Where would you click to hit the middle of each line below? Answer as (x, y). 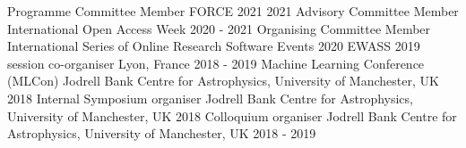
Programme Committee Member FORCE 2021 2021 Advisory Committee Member (233, 11)
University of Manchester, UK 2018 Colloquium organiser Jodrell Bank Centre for (232, 115)
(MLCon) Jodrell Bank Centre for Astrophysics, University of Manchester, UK (223, 81)
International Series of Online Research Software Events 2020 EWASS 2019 (214, 46)
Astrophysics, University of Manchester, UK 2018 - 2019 (162, 133)
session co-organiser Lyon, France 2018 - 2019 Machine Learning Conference (216, 63)
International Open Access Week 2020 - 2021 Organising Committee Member (219, 28)
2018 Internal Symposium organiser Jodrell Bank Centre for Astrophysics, (210, 98)
